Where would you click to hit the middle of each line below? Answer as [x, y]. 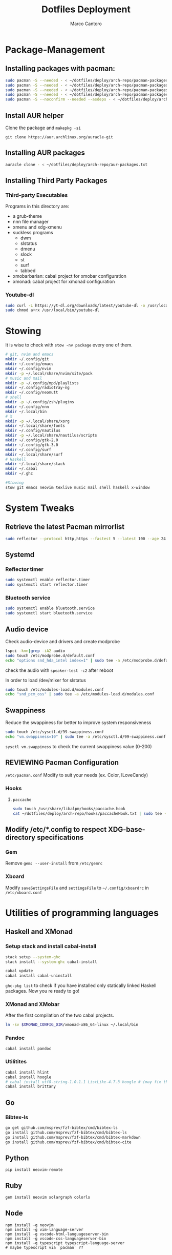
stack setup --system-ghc [33, 957]
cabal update [19, 971]
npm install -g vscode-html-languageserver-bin [57, 1234]
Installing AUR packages [45, 153]
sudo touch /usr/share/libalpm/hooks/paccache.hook [69, 809]
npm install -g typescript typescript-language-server [65, 1243]
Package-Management [55, 49]
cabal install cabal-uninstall [39, 976]
